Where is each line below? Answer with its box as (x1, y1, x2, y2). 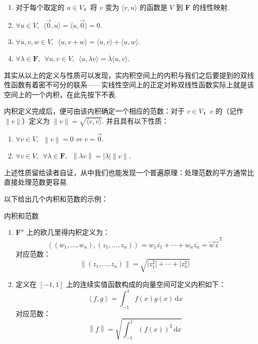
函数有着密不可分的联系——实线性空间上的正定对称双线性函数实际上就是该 (10, 79, 254, 90)
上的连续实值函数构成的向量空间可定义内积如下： (65, 278, 226, 289)
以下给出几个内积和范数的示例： (4, 193, 108, 204)
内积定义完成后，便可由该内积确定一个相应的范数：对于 (4, 106, 185, 116)
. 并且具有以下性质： (102, 115, 169, 126)
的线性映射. (193, 2, 230, 12)
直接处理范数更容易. (4, 177, 68, 187)
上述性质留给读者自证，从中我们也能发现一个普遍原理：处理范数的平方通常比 (4, 167, 254, 177)
